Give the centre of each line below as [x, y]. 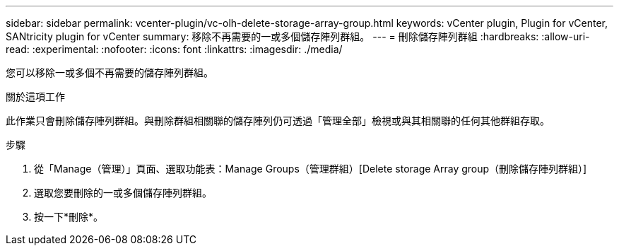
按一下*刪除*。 [69, 217]
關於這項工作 [35, 97]
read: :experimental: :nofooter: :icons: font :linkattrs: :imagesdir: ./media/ [174, 49]
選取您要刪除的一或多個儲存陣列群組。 [123, 193]
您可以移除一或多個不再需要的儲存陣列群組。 [110, 72]
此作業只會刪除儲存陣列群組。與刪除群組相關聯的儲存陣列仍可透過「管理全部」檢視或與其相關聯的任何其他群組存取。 [278, 121]
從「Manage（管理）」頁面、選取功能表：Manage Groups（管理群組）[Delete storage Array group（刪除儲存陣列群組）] [311, 169]
